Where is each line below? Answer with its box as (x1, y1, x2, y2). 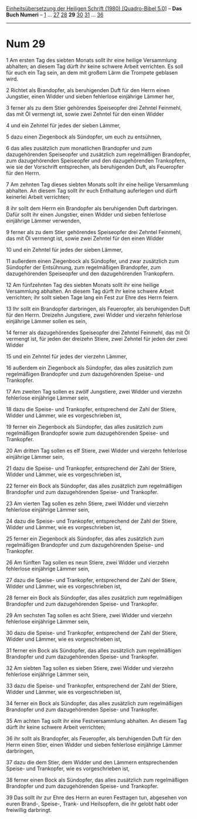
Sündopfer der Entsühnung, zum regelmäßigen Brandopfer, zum (6, 263, 161, 270)
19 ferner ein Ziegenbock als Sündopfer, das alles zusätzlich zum (6, 423, 163, 430)
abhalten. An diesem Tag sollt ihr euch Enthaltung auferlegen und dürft (6, 187, 178, 194)
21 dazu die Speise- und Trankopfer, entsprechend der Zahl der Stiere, (6, 465, 176, 472)
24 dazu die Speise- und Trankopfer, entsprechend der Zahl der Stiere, (6, 517, 178, 524)
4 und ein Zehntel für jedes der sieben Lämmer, (6, 121, 121, 128)
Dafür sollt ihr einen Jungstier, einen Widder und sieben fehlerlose (6, 211, 167, 218)
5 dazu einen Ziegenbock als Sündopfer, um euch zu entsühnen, (6, 133, 162, 140)
